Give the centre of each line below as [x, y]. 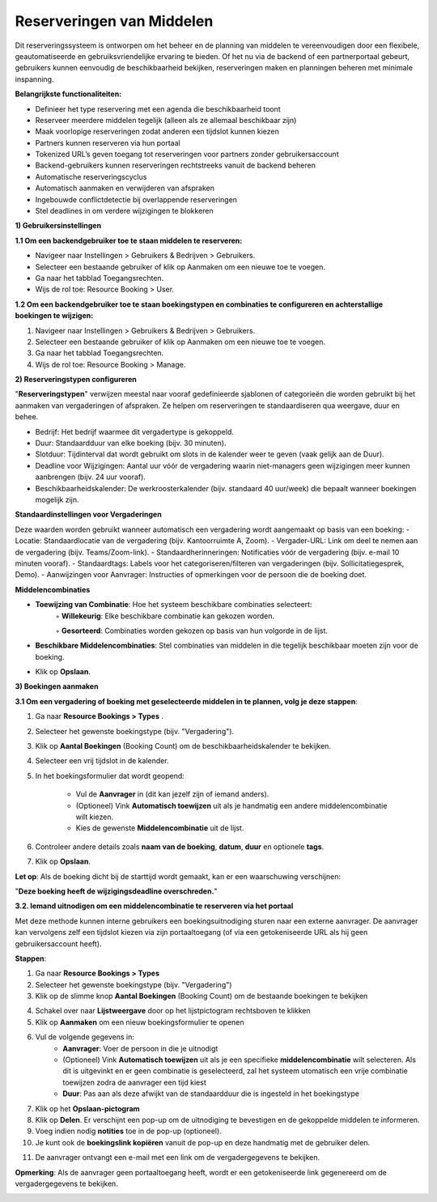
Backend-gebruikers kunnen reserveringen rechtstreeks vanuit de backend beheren [175, 165]
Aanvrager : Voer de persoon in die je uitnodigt [140, 1048]
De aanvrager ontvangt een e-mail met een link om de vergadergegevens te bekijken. [178, 1157]
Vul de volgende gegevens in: [85, 1037]
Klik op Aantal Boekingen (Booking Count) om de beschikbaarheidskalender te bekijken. [183, 746]
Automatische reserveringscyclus [91, 176]
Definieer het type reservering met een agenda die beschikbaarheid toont [158, 108]
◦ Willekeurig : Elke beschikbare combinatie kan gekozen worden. [165, 616]
